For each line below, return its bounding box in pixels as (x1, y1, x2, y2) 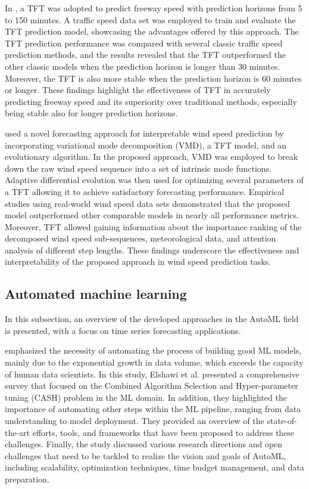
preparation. (5, 472, 49, 485)
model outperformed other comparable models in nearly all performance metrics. (5, 209, 299, 221)
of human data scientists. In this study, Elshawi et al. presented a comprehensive (5, 367, 299, 380)
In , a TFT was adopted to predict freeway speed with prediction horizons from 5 (5, 2, 302, 14)
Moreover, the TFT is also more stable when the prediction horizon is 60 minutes (5, 72, 302, 84)
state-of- (267, 414, 297, 427)
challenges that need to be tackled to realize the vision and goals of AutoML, (5, 449, 286, 462)
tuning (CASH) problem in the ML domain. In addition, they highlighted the (5, 391, 287, 403)
